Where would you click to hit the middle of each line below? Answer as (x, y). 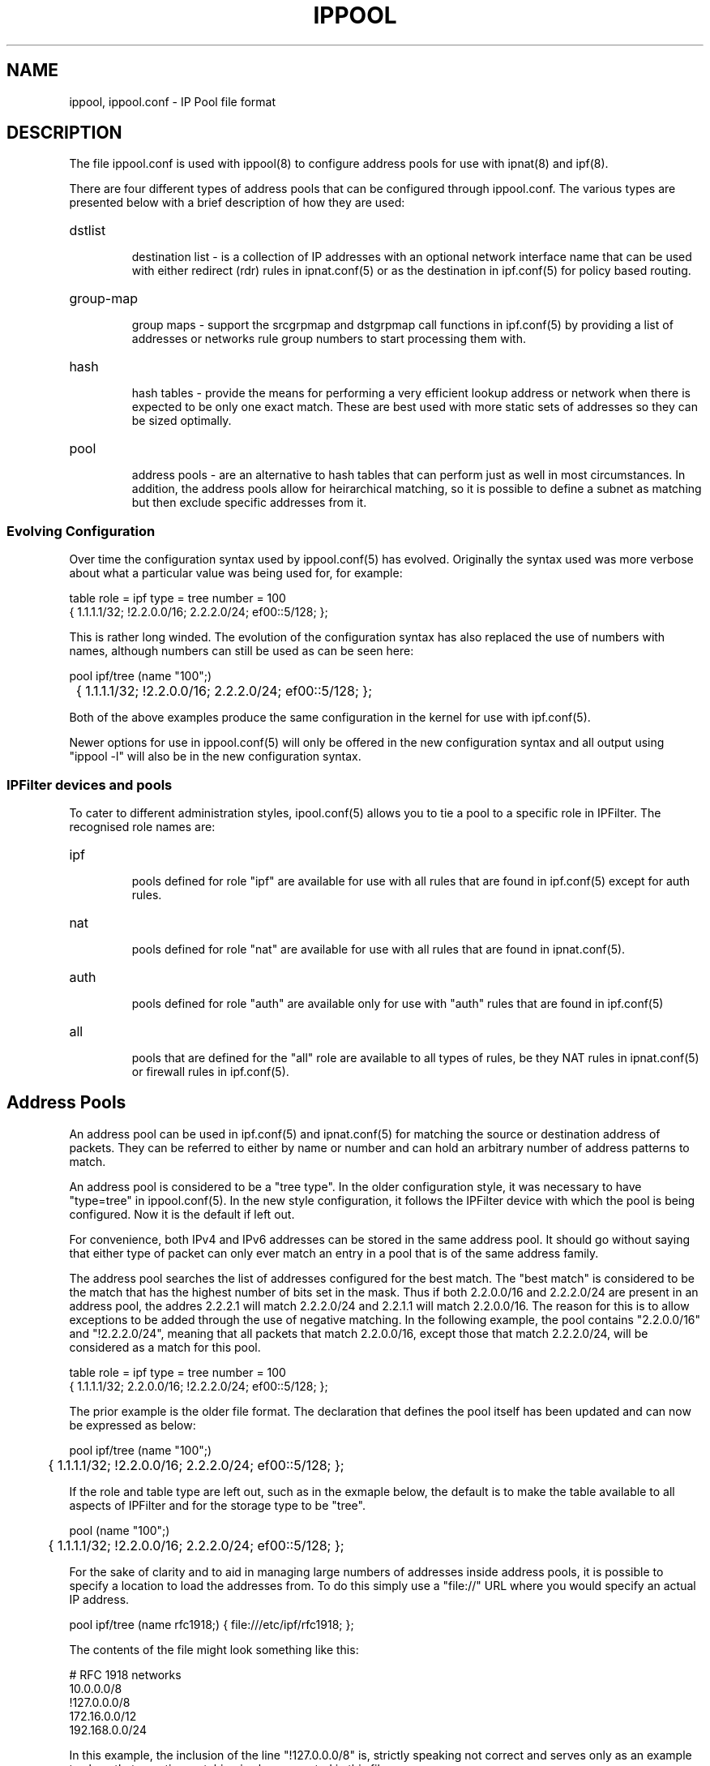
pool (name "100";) (120, 1530)
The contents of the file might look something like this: (214, 1649)
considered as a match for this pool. (165, 1347)
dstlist (88, 231)
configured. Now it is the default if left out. (182, 1214)
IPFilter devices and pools (90, 784)
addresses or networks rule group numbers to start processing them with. (329, 339)
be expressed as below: (133, 1425)
